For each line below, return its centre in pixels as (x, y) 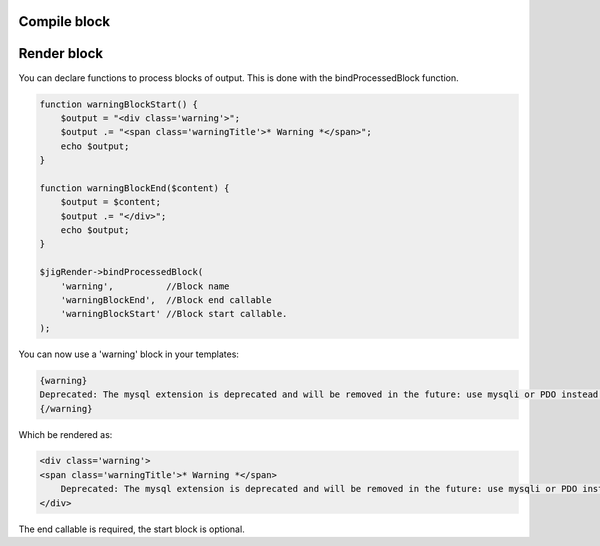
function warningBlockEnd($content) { (134, 188)
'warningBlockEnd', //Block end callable (166, 299)
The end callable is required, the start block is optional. (131, 529)
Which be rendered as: (65, 434)
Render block (61, 53)
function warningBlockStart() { (119, 104)
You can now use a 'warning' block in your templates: (129, 354)
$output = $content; (111, 202)
